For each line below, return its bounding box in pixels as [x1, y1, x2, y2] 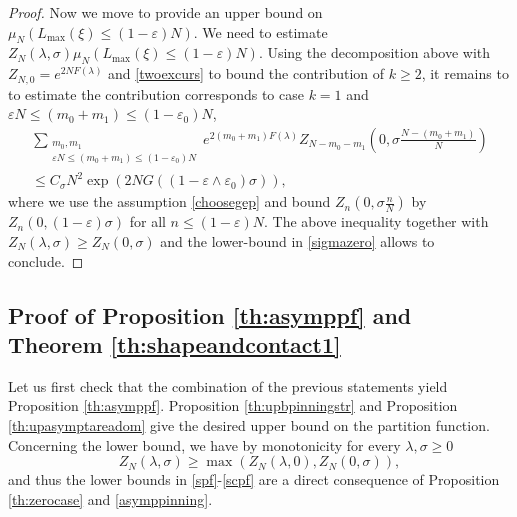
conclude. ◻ [8, 250, 84, 271]
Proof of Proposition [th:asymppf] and [8, 299, 412, 330]
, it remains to [421, 63, 509, 84]
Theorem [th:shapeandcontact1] [8, 328, 341, 359]
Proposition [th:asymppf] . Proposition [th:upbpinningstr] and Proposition [8, 395, 458, 416]
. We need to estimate [193, 21, 328, 42]
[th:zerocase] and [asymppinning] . [8, 488, 213, 509]
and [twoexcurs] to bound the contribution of [108, 63, 385, 84]
